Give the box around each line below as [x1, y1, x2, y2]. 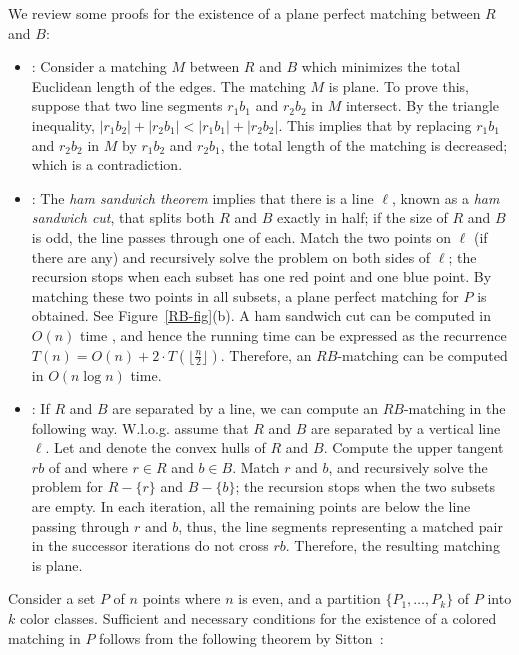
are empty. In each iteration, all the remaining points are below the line [31, 496, 471, 517]
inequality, [31, 114, 95, 135]
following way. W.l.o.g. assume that [31, 417, 249, 438]
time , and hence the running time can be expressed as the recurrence [80, 324, 507, 345]
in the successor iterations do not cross [31, 535, 269, 556]
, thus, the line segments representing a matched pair [178, 515, 503, 536]
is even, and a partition [238, 588, 381, 609]
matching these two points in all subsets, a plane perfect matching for [31, 285, 459, 306]
